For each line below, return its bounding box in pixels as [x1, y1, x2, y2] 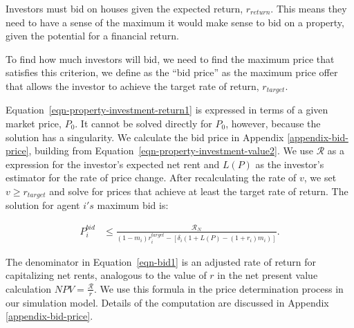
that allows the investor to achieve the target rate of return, [6, 78, 259, 93]
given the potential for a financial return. [6, 28, 179, 43]
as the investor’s [255, 156, 324, 171]
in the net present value [217, 268, 318, 282]
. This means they [270, 1, 347, 15]
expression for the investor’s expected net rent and [6, 156, 220, 171]
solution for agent [6, 198, 80, 212]
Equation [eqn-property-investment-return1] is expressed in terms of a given [6, 102, 328, 117]
